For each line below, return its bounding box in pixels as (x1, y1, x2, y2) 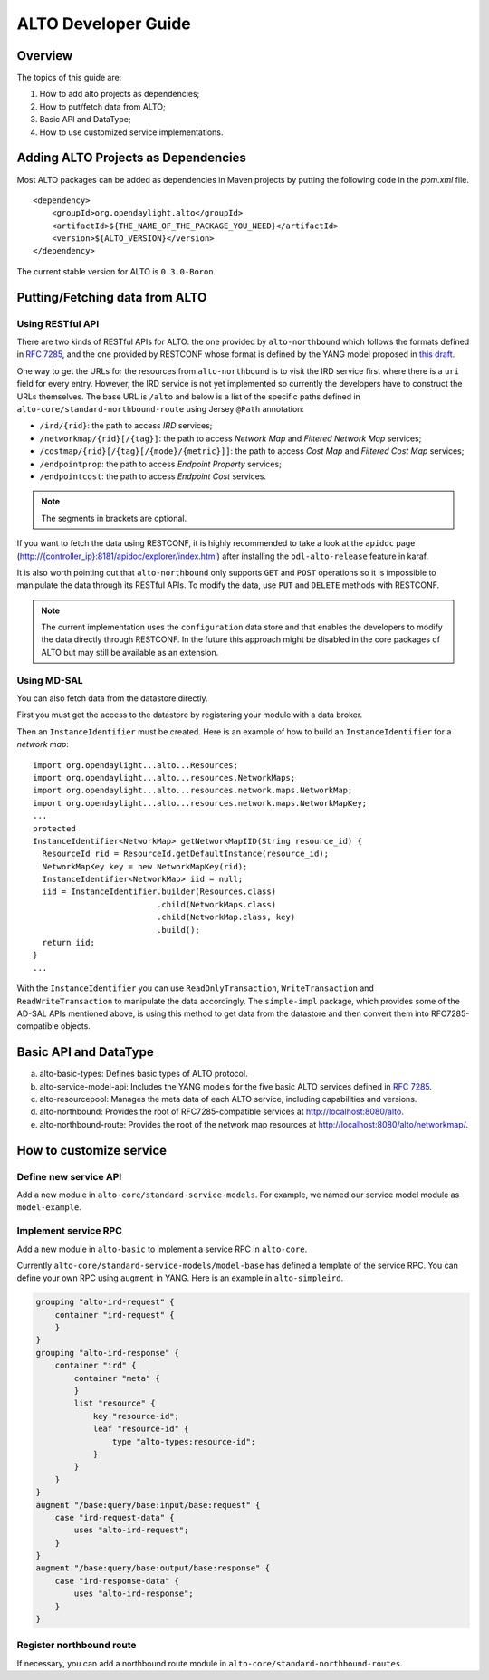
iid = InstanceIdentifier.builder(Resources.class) (42, 887, 276, 897)
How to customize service (16, 1142, 168, 1158)
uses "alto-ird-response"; (73, 1589, 194, 1598)
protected (33, 823, 76, 833)
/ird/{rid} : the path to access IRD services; (39, 420, 213, 431)
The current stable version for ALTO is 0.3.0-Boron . (16, 265, 216, 276)
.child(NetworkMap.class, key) (157, 912, 296, 923)
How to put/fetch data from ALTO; (39, 101, 167, 112)
